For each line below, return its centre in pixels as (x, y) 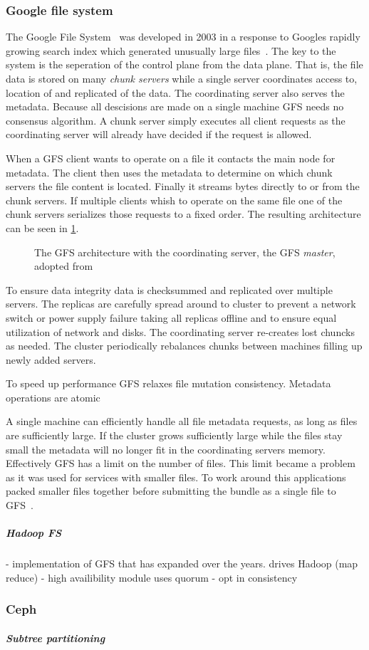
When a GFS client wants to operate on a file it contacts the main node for (171, 158)
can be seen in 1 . (42, 227)
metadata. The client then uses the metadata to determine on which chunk (169, 172)
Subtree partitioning (56, 638)
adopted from (64, 266)
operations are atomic (53, 397)
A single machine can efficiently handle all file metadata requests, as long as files (182, 421)
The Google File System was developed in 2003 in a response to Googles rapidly (183, 37)
